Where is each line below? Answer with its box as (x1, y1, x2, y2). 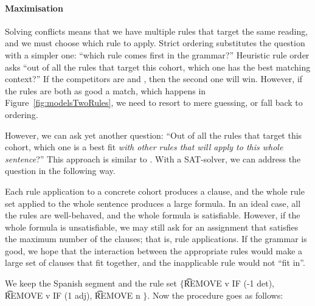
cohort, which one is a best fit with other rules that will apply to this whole (5, 141, 283, 153)
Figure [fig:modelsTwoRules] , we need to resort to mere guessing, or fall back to (5, 96, 303, 109)
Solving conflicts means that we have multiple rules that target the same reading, (5, 24, 308, 37)
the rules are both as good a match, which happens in (5, 84, 206, 97)
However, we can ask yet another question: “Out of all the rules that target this (5, 128, 302, 141)
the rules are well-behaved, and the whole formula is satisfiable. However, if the (5, 209, 300, 221)
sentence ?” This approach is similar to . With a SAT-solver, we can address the (5, 152, 301, 165)
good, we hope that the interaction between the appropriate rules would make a (5, 244, 303, 257)
